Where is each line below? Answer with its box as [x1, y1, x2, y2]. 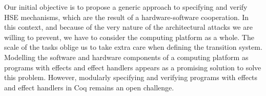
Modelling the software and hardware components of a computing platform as [4, 51, 249, 62]
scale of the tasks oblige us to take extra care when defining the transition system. [4, 42, 262, 52]
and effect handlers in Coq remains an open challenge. [4, 82, 174, 92]
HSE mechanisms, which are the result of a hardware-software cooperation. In [4, 11, 249, 22]
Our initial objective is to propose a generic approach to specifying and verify [4, 2, 248, 12]
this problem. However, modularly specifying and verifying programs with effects [4, 72, 258, 83]
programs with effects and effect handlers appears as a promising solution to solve [4, 62, 261, 72]
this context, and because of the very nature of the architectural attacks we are [4, 22, 253, 32]
